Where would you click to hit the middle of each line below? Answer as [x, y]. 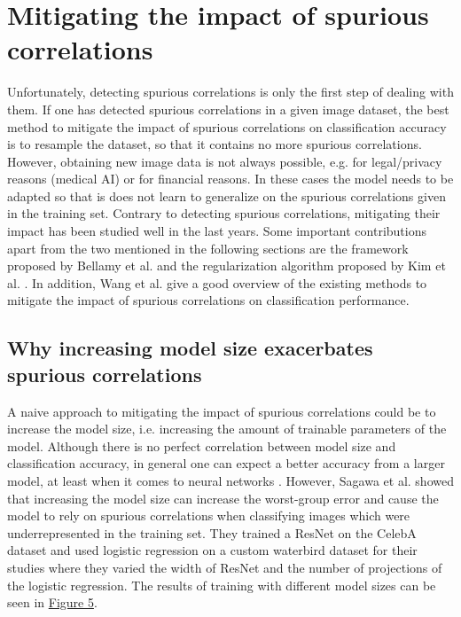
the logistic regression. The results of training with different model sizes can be [222, 585]
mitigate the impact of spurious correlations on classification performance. [208, 300]
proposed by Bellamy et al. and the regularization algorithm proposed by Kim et [227, 266]
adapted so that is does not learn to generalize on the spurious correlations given [227, 195]
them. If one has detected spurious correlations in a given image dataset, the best [228, 109]
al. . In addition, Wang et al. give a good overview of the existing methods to [217, 282]
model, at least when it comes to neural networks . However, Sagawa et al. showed [230, 480]
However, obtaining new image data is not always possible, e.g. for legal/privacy [225, 161]
